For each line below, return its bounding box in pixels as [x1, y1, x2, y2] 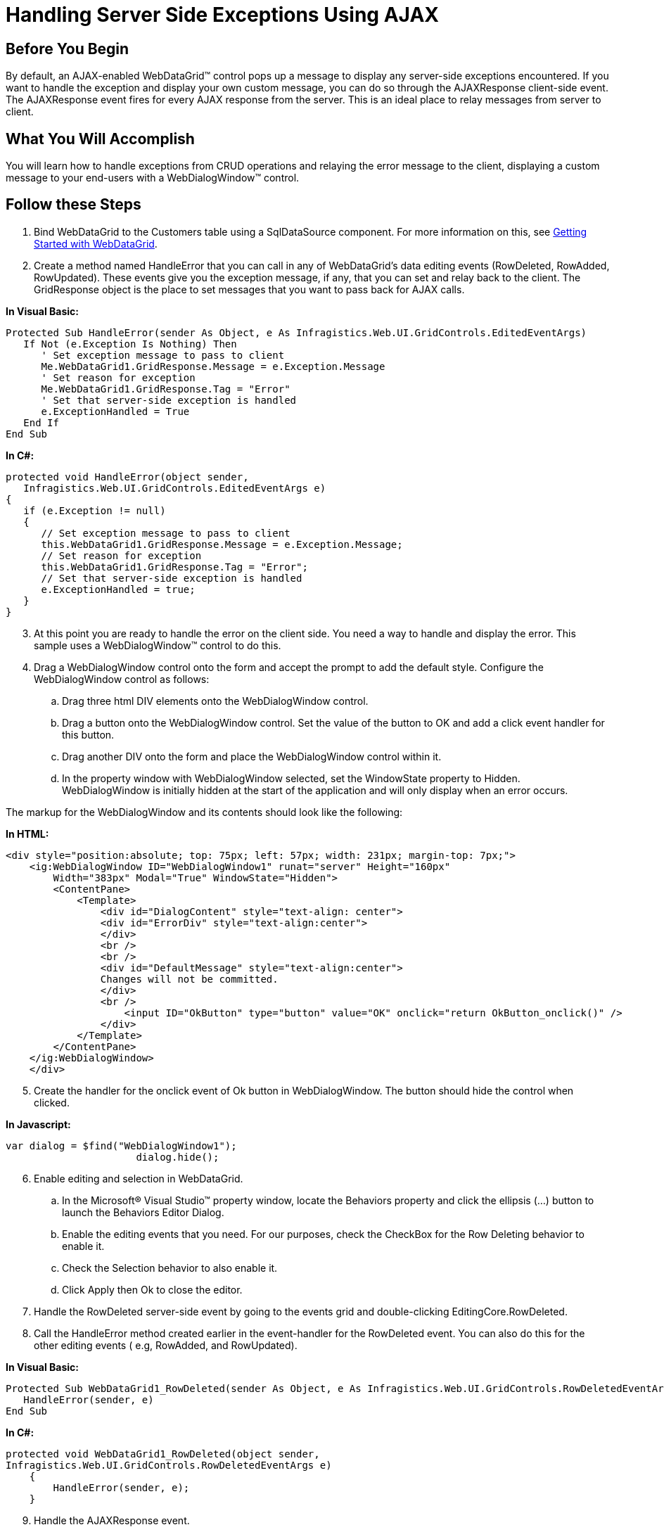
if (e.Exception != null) [23, 504, 166, 516]
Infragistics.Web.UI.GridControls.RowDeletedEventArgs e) [6, 1459, 332, 1471]
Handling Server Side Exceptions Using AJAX [6, 3, 439, 27]
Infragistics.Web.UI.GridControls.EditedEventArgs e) [23, 482, 326, 494]
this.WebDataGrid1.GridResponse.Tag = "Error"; [41, 561, 308, 573]
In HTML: [6, 827, 49, 840]
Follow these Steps [6, 196, 141, 214]
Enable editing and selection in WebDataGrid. [34, 1172, 243, 1185]
